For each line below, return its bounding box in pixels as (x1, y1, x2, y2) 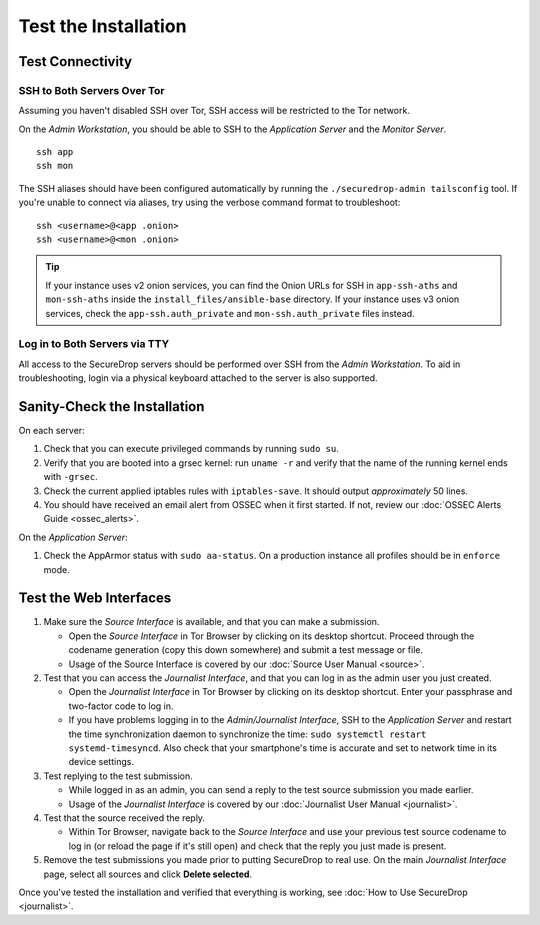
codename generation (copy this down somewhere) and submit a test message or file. (68, 644, 424, 656)
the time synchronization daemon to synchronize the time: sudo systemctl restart (68, 728, 427, 740)
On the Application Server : (18, 531, 129, 543)
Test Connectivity (18, 53, 133, 70)
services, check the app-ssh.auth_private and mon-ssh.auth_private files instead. (45, 307, 415, 319)
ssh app (36, 146, 74, 158)
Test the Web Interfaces (18, 590, 172, 607)
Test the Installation (18, 15, 187, 37)
